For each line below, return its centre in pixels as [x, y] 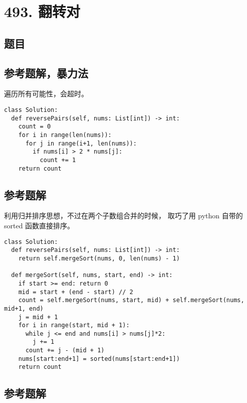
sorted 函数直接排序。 [39, 225]
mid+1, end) [24, 308]
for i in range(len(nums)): [65, 135]
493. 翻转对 [42, 11]
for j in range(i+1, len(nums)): [81, 143]
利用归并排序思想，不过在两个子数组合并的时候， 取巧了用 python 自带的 [124, 216]
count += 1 [58, 160]
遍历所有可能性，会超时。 [46, 94]
